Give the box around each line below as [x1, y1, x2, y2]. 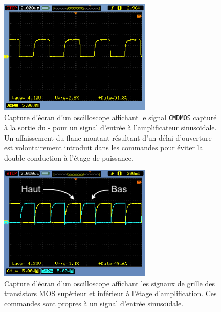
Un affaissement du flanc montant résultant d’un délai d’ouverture [4, 132, 212, 143]
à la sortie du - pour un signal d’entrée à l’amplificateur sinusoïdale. [4, 122, 217, 132]
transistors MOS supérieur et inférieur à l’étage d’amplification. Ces [4, 288, 217, 299]
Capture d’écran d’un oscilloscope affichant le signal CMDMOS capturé [4, 112, 217, 123]
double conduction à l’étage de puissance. [4, 152, 134, 163]
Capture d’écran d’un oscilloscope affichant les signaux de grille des [4, 278, 215, 288]
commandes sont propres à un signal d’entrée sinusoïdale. [4, 298, 184, 308]
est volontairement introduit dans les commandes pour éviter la [4, 142, 203, 153]
